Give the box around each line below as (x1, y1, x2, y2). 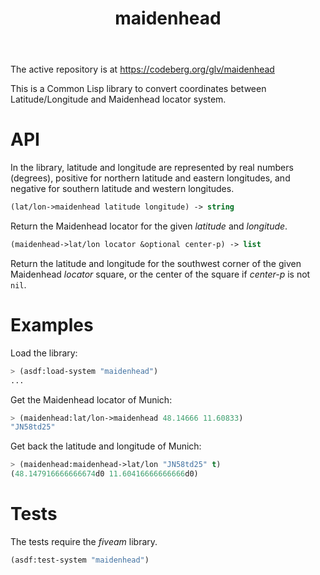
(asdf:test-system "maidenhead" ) (10, 555, 150, 565)
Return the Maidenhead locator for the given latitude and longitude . (10, 220, 288, 232)
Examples (10, 314, 94, 337)
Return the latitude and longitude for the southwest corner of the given (10, 257, 302, 269)
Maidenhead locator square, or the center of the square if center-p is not (10, 268, 311, 280)
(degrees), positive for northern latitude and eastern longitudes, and (10, 172, 291, 184)
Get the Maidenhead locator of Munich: (10, 393, 173, 406)
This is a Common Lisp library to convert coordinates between (10, 83, 267, 95)
